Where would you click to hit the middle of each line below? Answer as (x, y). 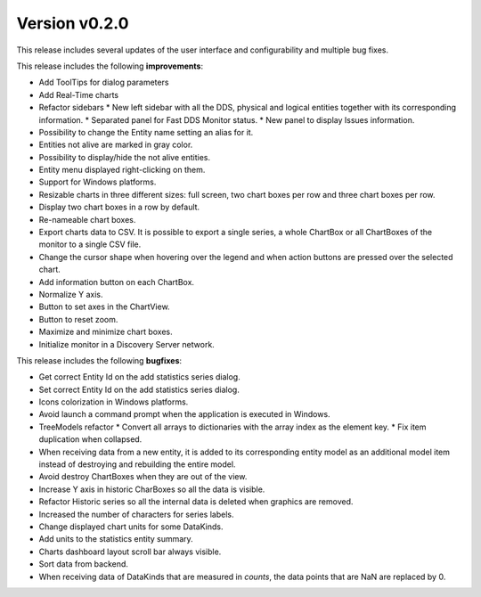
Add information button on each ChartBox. (117, 282)
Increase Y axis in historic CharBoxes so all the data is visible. (152, 489)
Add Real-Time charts (79, 94)
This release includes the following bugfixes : (99, 360)
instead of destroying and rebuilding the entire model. (137, 464)
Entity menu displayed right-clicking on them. (122, 170)
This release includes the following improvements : (110, 66)
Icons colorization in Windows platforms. (114, 402)
